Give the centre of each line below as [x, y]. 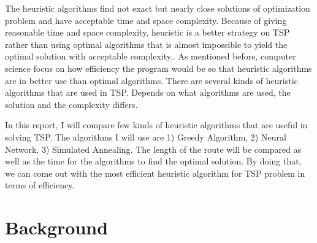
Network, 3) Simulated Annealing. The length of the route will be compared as [153, 149]
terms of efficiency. [40, 185]
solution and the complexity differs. [71, 104]
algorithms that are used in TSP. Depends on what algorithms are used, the [148, 92]
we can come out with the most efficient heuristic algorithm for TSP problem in [155, 173]
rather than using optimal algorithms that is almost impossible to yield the [146, 44]
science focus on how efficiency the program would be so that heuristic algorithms [158, 68]
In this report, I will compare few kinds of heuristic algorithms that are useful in [156, 125]
